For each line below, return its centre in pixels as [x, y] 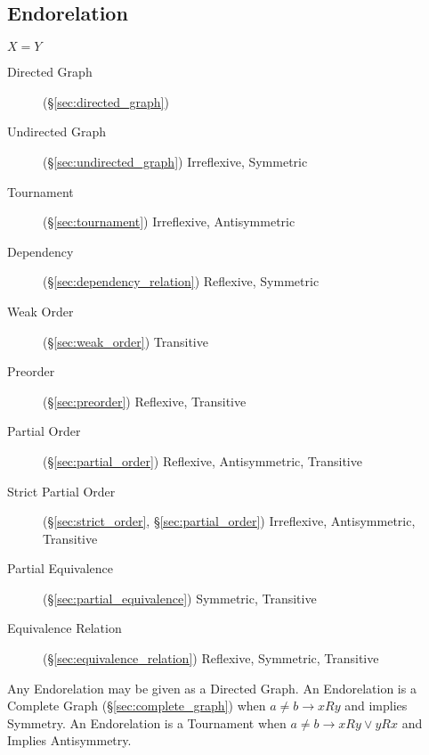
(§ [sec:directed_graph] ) [106, 101]
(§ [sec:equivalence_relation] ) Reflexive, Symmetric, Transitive [211, 658]
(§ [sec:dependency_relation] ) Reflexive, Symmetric [181, 281]
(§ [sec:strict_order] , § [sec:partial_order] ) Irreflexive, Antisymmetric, [229, 521]
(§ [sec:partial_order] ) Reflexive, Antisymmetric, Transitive [202, 460]
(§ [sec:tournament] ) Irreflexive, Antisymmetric [169, 222]
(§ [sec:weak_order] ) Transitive [125, 341]
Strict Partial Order [61, 491]
